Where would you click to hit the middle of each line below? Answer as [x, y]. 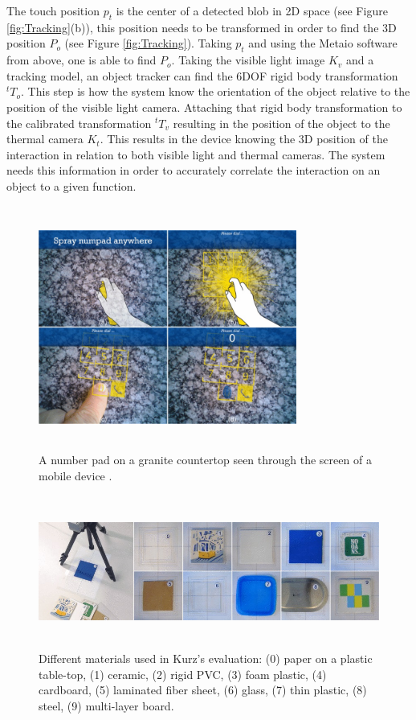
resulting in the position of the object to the [281, 123]
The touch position [53, 10]
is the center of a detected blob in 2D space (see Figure [252, 10]
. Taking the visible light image [248, 60]
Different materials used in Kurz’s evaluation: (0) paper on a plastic [206, 658]
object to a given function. [71, 185]
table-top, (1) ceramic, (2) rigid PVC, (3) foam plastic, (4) [183, 674]
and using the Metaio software [323, 43]
